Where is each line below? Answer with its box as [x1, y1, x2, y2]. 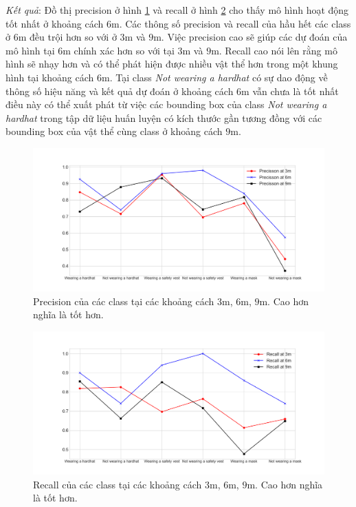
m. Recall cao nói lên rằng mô [211, 43, 337, 57]
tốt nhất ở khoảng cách [5, 16, 104, 30]
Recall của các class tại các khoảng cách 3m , [33, 477, 221, 491]
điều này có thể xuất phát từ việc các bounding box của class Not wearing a [5, 97, 327, 112]
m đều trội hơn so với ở [18, 30, 117, 44]
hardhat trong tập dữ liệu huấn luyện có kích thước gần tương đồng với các [5, 110, 322, 125]
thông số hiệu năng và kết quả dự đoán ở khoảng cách [5, 83, 234, 98]
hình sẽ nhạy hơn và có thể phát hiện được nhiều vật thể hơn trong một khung [5, 56, 338, 71]
